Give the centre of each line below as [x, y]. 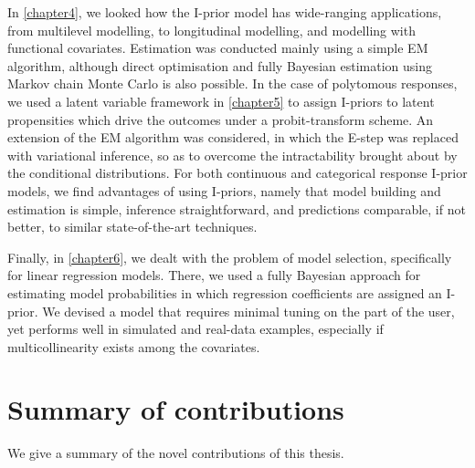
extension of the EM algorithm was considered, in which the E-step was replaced [233, 137]
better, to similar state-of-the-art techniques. [132, 227]
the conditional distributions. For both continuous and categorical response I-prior [237, 173]
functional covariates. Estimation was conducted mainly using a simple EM [218, 48]
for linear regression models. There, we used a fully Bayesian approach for [214, 275]
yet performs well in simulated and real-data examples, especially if [195, 329]
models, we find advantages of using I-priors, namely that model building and [224, 190]
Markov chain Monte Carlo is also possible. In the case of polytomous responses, [232, 83]
